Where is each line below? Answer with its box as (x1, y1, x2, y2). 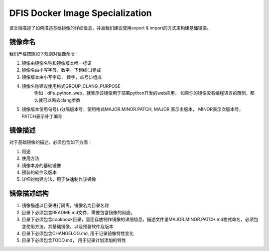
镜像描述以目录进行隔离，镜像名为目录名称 (21, 202, 109, 209)
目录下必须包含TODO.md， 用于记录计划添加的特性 (21, 237, 127, 244)
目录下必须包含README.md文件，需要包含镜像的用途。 (21, 209, 135, 215)
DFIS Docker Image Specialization (9, 7, 152, 18)
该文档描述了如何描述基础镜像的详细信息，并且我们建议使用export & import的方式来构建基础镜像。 (9, 25, 212, 31)
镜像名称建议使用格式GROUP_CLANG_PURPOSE (21, 83, 121, 89)
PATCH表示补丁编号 (21, 113, 62, 119)
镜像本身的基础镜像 (21, 162, 61, 168)
